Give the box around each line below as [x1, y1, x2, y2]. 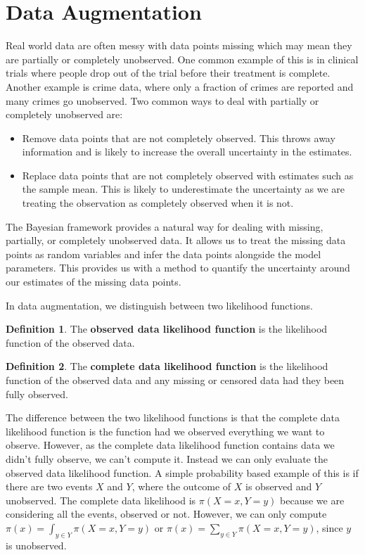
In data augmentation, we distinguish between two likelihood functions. [6, 298, 313, 312]
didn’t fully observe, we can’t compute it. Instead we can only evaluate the [6, 451, 328, 466]
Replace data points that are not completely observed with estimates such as [22, 167, 354, 182]
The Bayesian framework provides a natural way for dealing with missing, [6, 219, 324, 234]
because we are [280, 492, 345, 507]
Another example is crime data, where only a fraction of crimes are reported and [6, 79, 354, 94]
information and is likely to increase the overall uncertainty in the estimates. [22, 144, 352, 159]
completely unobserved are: [6, 107, 123, 122]
